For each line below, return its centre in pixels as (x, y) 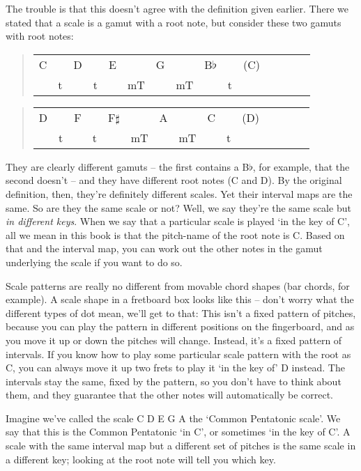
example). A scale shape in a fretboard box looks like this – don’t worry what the (180, 299)
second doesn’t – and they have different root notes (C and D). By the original (174, 180)
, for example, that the (301, 166)
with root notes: (40, 36)
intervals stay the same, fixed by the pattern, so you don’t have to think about (174, 381)
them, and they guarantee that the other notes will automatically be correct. (170, 395)
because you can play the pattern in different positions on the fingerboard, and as (180, 326)
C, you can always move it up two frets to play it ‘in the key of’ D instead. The (175, 368)
